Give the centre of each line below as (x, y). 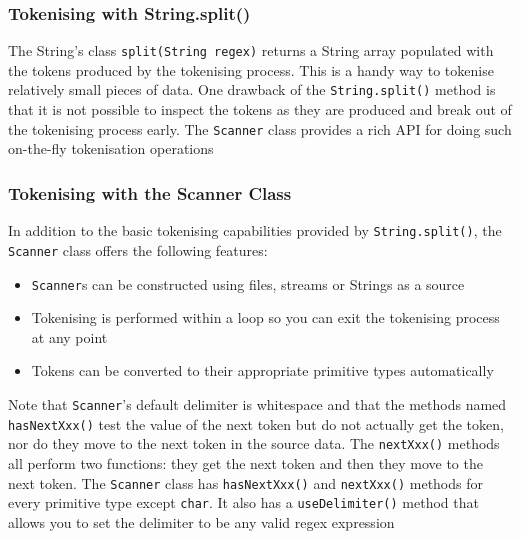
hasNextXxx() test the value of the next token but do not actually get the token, (256, 423)
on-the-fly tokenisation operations (111, 148)
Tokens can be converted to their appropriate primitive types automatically (262, 370)
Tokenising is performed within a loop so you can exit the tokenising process (265, 317)
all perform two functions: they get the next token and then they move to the (245, 462)
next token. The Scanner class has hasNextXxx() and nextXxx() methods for (245, 482)
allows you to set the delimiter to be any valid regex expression (201, 521)
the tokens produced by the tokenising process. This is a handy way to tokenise (251, 69)
